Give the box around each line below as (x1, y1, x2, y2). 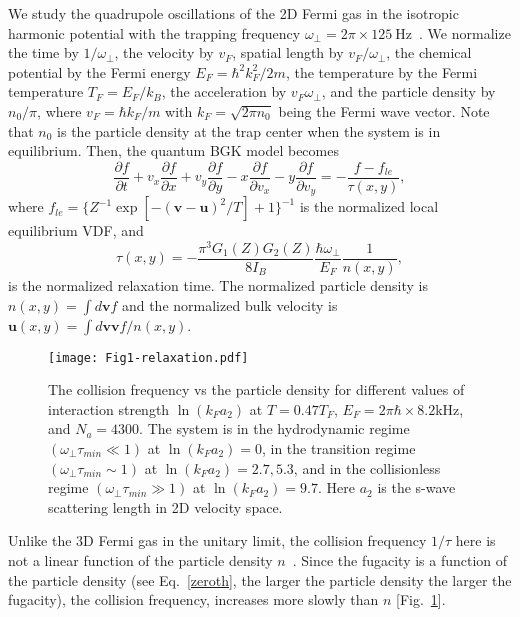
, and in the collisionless (293, 457, 441, 478)
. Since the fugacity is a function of (292, 550, 508, 570)
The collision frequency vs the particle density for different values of (48, 379, 465, 400)
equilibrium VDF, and (8, 220, 144, 241)
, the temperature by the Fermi (285, 61, 478, 82)
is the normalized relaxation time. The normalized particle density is (8, 275, 428, 295)
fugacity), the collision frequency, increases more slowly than (8, 589, 379, 610)
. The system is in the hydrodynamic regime (139, 418, 410, 439)
